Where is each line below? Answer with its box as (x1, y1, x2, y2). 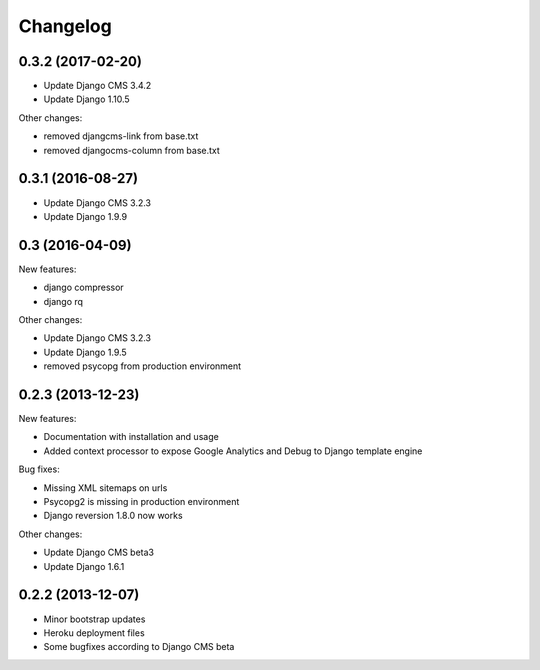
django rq (43, 295, 84, 307)
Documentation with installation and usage (43, 431, 219, 443)
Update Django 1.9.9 (43, 210, 128, 222)
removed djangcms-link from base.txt (43, 130, 199, 142)
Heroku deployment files (43, 626, 145, 639)
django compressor (43, 281, 124, 294)
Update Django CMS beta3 (43, 546, 155, 559)
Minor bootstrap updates (43, 613, 146, 625)
